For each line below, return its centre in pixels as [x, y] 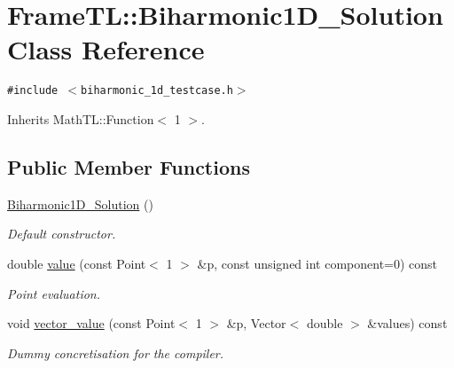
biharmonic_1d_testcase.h [157, 91]
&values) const [407, 323]
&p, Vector [256, 323]
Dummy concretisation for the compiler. [116, 352]
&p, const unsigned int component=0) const [317, 263]
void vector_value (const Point [91, 323]
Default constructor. [62, 234]
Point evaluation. [54, 293]
